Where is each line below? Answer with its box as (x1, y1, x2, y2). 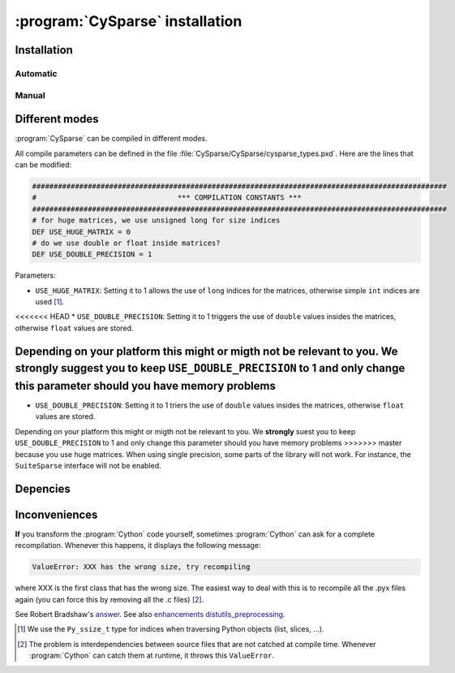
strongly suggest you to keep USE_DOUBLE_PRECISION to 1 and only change (15, 361, 406, 375)
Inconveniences (15, 507, 98, 521)
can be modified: (15, 159, 72, 170)
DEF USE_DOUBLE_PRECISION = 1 (32, 250, 152, 259)
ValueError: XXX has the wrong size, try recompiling (32, 563, 251, 572)
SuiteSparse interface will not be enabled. (15, 460, 161, 470)
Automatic (15, 67, 58, 79)
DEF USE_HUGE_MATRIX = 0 (32, 227, 131, 236)
